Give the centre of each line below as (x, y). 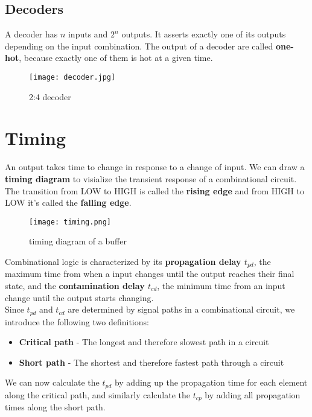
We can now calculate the (52, 382)
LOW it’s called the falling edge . (68, 202)
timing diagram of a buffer (78, 241)
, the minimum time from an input (221, 286)
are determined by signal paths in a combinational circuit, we (181, 309)
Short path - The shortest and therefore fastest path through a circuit (151, 362)
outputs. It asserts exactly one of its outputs (204, 34)
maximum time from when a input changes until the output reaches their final (150, 274)
